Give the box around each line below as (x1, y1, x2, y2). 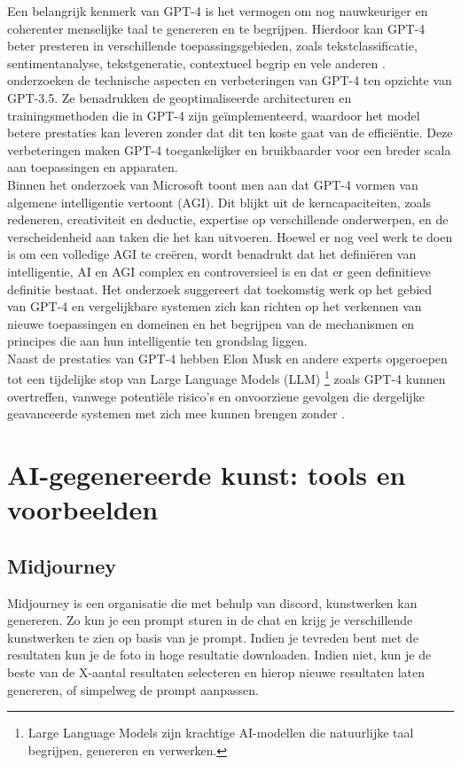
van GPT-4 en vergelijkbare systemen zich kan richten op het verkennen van (7, 297, 422, 316)
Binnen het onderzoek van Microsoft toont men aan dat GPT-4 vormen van (7, 175, 418, 193)
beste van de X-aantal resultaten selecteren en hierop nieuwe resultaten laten (7, 663, 425, 682)
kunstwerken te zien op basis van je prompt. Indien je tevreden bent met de (7, 628, 418, 646)
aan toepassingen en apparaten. (7, 158, 178, 176)
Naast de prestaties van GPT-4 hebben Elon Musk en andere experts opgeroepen (7, 348, 448, 367)
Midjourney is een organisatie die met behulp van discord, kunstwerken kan (7, 593, 418, 612)
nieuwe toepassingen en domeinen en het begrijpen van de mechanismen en (7, 314, 415, 332)
